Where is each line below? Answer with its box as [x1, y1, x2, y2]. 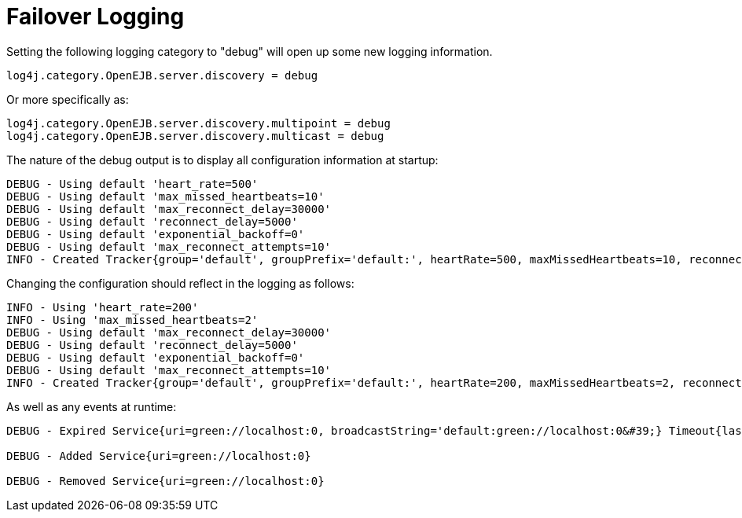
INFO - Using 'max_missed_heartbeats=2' [6, 313, 259, 326]
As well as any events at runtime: [6, 399, 177, 413]
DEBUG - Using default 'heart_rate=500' [6, 177, 259, 190]
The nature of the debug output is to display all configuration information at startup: [6, 152, 439, 167]
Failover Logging [6, 3, 185, 30]
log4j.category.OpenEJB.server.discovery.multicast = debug [6, 129, 384, 142]
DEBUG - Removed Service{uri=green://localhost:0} [6, 474, 325, 487]
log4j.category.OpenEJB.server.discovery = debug [6, 68, 318, 82]
